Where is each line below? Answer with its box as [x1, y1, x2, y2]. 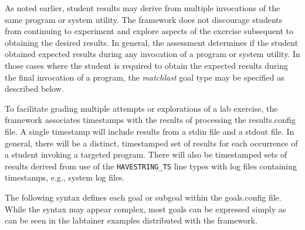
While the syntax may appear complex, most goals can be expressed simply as [5, 202, 286, 215]
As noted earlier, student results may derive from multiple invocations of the [5, 2, 280, 14]
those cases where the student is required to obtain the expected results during [5, 59, 288, 71]
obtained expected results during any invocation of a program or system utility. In [5, 48, 300, 60]
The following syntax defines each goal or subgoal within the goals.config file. [5, 191, 282, 203]
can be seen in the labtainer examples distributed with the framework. [5, 214, 257, 226]
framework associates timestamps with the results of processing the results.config [5, 114, 296, 126]
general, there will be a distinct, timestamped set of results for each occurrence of [5, 136, 298, 149]
